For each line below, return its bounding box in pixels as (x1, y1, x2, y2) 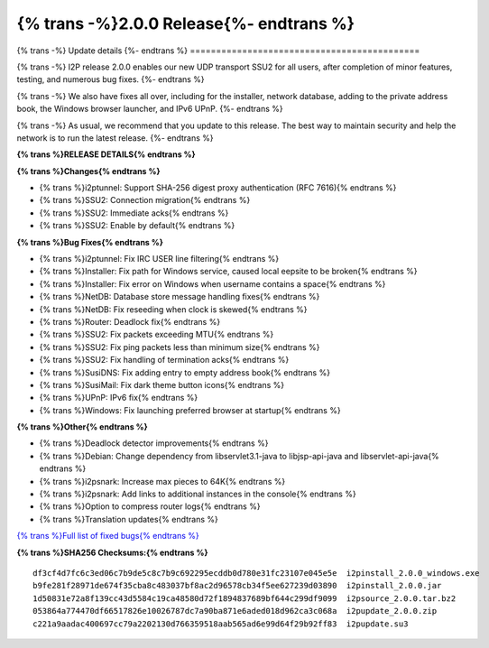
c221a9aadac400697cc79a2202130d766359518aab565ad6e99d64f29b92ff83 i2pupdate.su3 (32, 618, 409, 629)
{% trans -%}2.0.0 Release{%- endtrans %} (16, 14, 355, 33)
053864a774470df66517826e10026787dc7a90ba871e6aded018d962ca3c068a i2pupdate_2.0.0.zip (32, 606, 438, 616)
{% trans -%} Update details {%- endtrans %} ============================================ (16, 45, 420, 56)
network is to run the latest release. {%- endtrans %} (16, 132, 214, 143)
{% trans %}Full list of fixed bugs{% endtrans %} (16, 531, 199, 542)
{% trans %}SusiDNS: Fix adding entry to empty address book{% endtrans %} (39, 366, 331, 378)
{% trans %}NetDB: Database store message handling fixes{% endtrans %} (39, 292, 320, 302)
